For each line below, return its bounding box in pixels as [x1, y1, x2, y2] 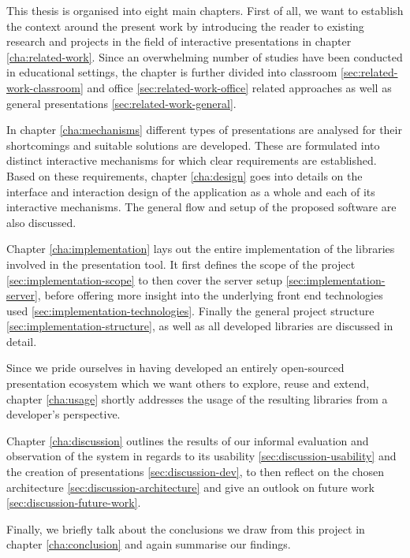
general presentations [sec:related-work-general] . [6, 95, 237, 111]
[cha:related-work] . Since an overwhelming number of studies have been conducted [6, 48, 403, 65]
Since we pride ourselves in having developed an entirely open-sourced [6, 359, 345, 376]
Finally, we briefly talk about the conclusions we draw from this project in [6, 520, 365, 537]
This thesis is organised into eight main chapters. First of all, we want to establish [6, 2, 404, 18]
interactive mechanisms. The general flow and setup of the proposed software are [6, 199, 397, 215]
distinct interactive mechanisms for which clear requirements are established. [6, 152, 377, 169]
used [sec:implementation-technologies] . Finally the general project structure [6, 302, 375, 318]
